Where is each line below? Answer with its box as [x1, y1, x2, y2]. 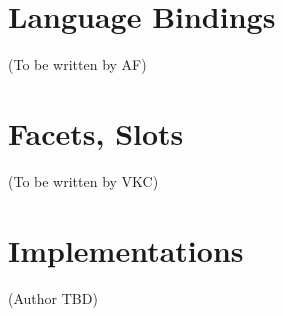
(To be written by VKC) [8, 170, 159, 191]
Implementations [8, 229, 244, 270]
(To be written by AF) [8, 54, 147, 75]
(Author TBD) [8, 287, 98, 308]
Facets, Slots [8, 112, 184, 153]
